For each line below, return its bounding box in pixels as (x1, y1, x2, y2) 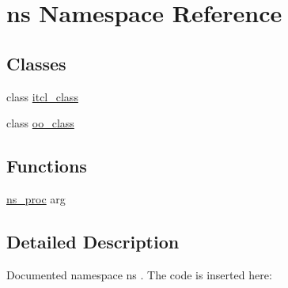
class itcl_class (6, 88, 78, 104)
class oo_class (6, 115, 74, 131)
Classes (6, 51, 66, 75)
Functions (6, 153, 87, 178)
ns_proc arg (6, 190, 66, 207)
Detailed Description (6, 229, 180, 253)
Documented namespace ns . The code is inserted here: (6, 266, 272, 282)
